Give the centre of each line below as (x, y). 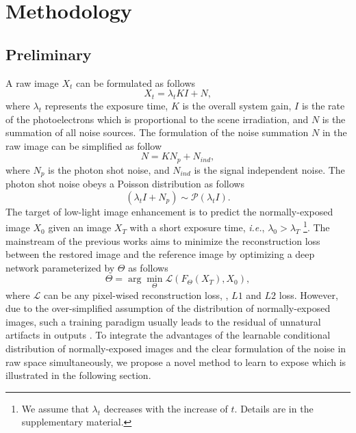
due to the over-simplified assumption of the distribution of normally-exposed (168, 308)
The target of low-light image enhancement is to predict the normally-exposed (169, 211)
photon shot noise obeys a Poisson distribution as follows (125, 184)
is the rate (323, 105)
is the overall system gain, (237, 105)
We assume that (55, 408)
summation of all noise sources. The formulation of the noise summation (157, 132)
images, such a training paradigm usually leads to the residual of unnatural (163, 321)
